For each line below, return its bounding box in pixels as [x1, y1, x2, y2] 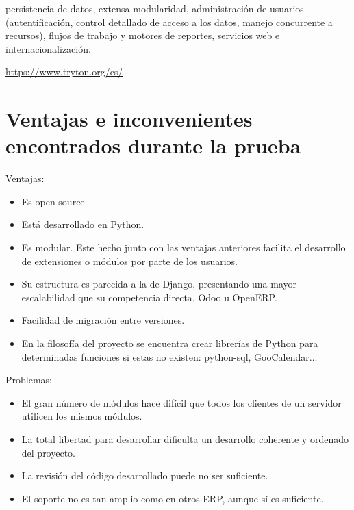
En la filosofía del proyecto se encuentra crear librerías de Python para [21, 336, 318, 350]
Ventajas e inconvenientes [5, 105, 253, 133]
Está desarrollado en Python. [21, 217, 144, 231]
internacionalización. [5, 41, 91, 55]
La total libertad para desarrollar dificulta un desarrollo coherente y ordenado [21, 432, 349, 446]
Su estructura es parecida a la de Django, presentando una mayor [21, 277, 296, 291]
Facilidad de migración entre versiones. [21, 313, 185, 327]
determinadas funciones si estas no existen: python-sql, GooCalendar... [21, 349, 318, 364]
